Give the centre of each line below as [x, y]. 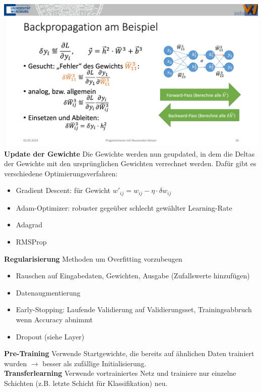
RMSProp [31, 242]
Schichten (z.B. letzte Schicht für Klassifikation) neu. [86, 383]
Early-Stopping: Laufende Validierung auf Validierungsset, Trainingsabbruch [134, 309]
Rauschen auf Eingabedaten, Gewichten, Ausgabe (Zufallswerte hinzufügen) [133, 276]
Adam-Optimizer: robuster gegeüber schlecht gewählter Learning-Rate [124, 207]
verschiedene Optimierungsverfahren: [61, 173]
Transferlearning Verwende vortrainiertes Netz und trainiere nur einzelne [120, 373]
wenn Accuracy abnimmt [54, 319]
